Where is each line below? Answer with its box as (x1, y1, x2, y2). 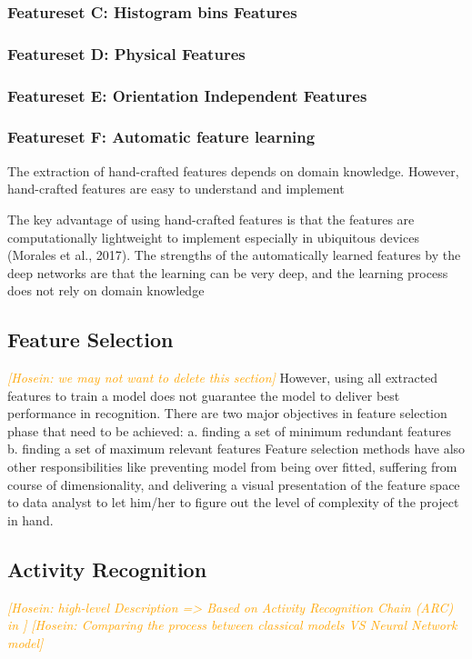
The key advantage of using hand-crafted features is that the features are (7, 209, 415, 228)
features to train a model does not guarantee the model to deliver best (7, 385, 400, 404)
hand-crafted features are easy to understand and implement (7, 179, 345, 198)
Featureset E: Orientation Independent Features (7, 84, 367, 106)
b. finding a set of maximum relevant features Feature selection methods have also (7, 439, 466, 458)
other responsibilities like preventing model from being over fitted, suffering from (7, 457, 457, 476)
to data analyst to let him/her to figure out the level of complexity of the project (7, 493, 459, 512)
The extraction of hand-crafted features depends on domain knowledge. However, (7, 161, 459, 180)
